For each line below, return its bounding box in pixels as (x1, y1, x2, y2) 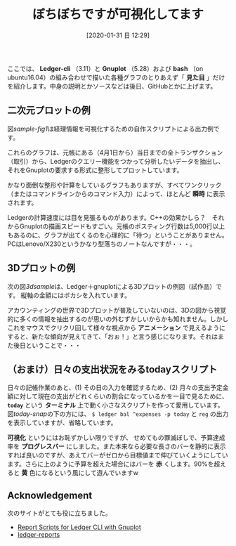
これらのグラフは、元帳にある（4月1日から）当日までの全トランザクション (7, 148, 223, 157)
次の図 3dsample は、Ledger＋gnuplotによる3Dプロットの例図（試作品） (7, 282, 216, 290)
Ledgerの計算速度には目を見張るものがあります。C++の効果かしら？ (7, 213, 206, 221)
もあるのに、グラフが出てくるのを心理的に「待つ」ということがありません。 (7, 230, 228, 239)
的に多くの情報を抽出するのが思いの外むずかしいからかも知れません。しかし (7, 314, 229, 323)
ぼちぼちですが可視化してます (32, 6, 204, 22)
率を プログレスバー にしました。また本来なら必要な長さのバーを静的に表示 (7, 442, 226, 450)
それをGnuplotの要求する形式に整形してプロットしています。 (7, 166, 183, 174)
